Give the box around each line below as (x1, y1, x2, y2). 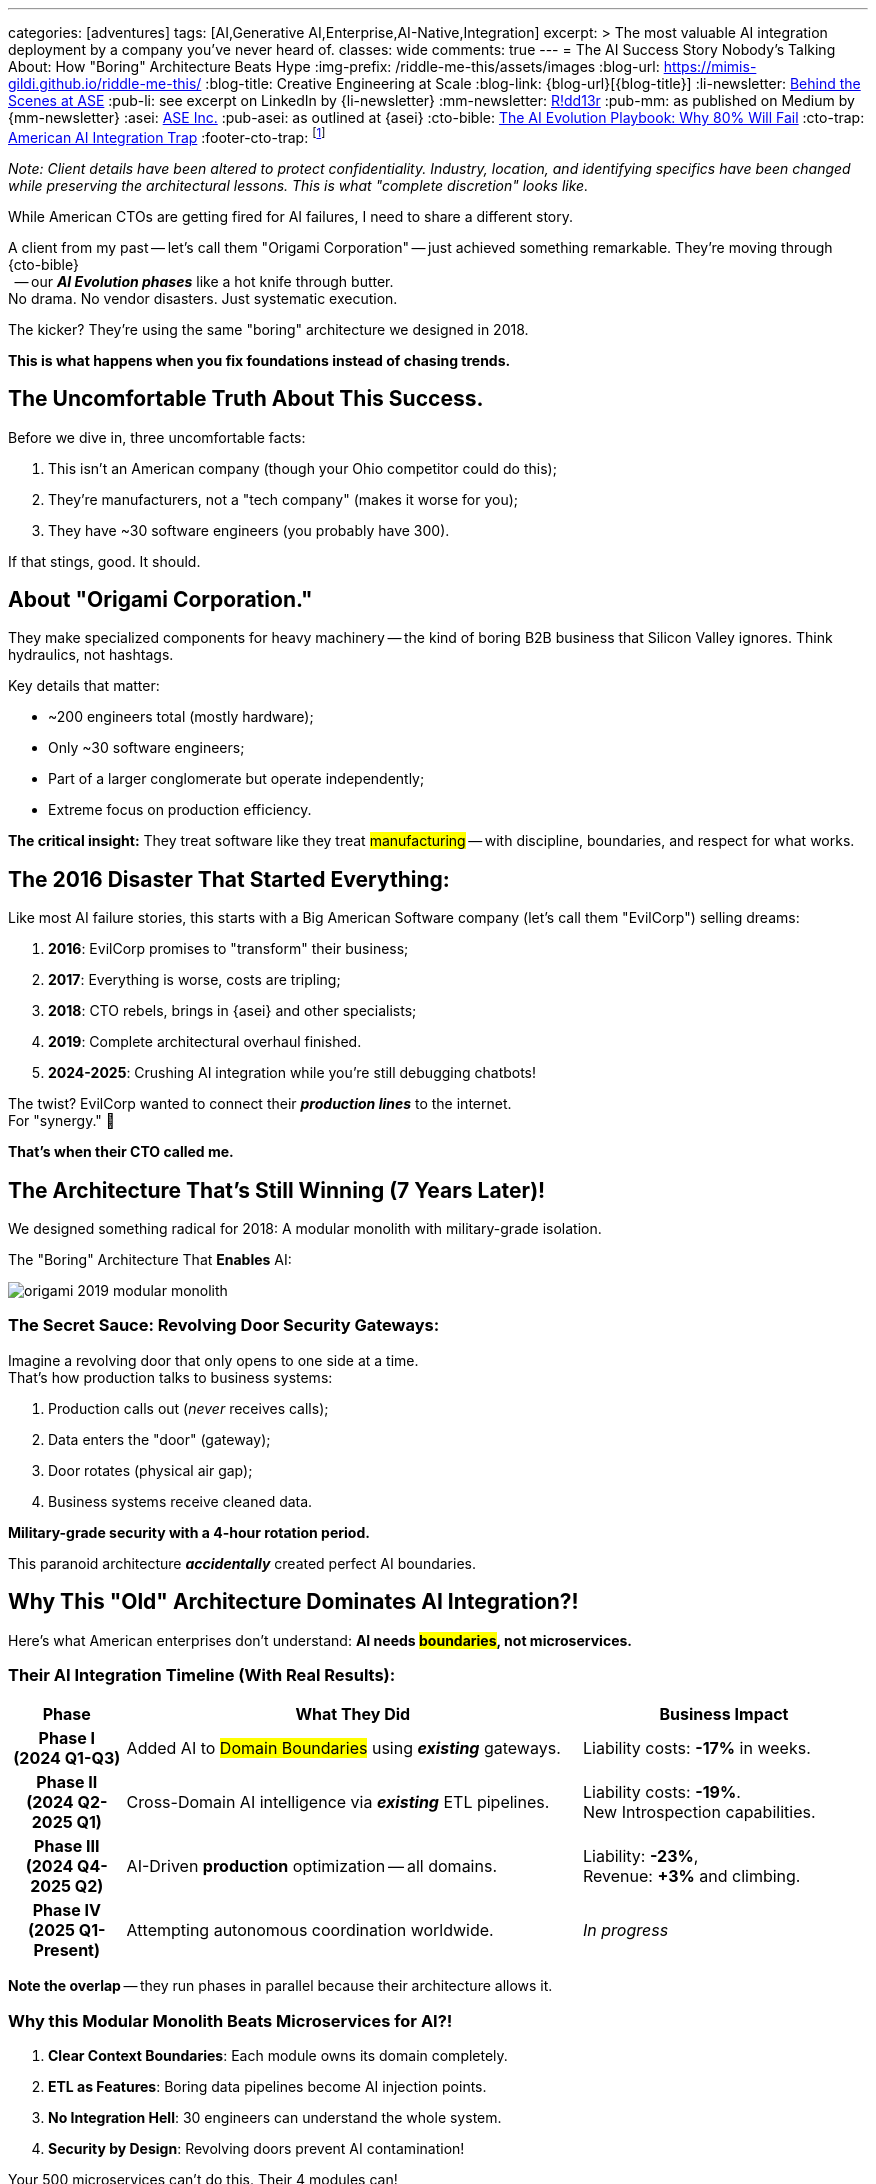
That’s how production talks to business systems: (8, 1368, 333, 1386)
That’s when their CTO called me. (8, 1143, 234, 1161)
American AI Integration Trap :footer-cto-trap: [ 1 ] (8, 126, 326, 146)
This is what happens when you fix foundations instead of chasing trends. (8, 351, 511, 369)
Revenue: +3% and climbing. (582, 1866, 801, 1887)
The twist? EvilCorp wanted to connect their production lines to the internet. (8, 1095, 512, 1113)
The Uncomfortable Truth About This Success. (8, 386, 484, 412)
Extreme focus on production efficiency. (48, 801, 312, 819)
